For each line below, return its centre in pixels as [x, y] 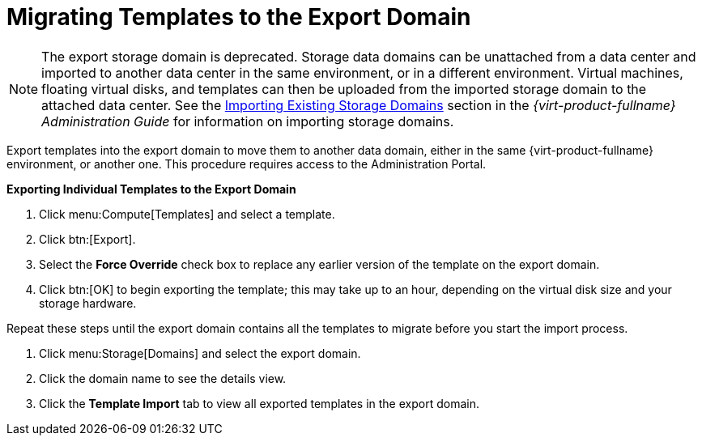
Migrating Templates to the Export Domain [239, 17]
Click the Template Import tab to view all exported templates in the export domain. [259, 403]
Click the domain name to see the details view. [163, 378]
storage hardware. [88, 303]
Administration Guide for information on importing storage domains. [248, 121]
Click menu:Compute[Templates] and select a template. [187, 214]
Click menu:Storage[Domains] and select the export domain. [200, 353]
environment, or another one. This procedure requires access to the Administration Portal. [247, 164]
